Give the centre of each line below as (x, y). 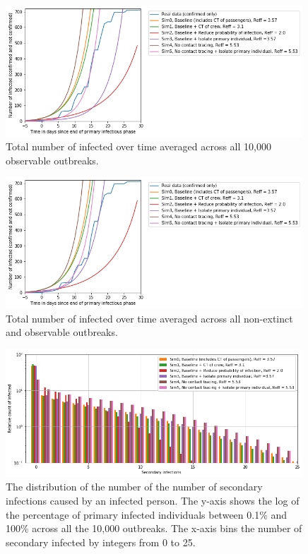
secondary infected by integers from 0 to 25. (101, 542)
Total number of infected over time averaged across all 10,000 (138, 146)
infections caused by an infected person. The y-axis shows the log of (153, 500)
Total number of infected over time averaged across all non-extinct (149, 318)
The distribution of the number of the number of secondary (134, 487)
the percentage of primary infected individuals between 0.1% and (147, 514)
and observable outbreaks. (62, 332)
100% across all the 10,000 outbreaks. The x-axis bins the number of (154, 528)
